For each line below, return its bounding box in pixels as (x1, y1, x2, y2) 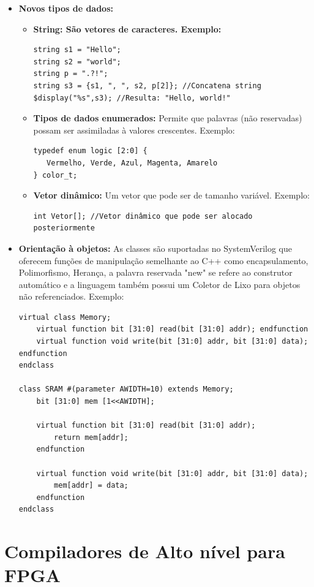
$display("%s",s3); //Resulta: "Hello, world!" (33, 93, 231, 102)
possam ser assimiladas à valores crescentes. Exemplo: (33, 123, 235, 136)
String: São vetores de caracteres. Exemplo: (33, 22, 222, 35)
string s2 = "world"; (33, 57, 121, 66)
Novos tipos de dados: (18, 2, 113, 14)
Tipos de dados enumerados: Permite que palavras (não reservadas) (33, 112, 302, 124)
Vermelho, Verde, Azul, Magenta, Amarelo (47, 158, 218, 167)
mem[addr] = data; (54, 481, 129, 490)
